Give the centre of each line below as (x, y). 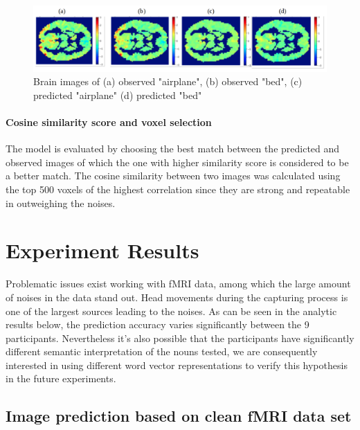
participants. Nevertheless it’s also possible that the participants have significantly (180, 338)
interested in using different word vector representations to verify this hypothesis (177, 365)
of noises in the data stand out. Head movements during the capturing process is (177, 297)
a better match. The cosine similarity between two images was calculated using (173, 176)
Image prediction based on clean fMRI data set (179, 416)
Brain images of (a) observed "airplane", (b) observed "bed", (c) (168, 81)
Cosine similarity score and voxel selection (109, 122)
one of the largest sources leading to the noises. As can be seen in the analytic (171, 311)
